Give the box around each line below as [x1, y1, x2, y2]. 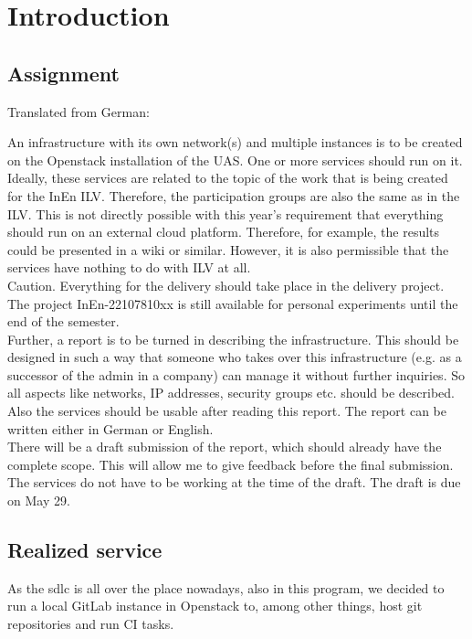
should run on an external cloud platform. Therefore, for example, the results [7, 222, 440, 241]
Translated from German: [7, 101, 150, 121]
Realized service [7, 536, 163, 564]
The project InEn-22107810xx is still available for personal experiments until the [7, 293, 458, 313]
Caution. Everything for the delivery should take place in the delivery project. [7, 275, 445, 294]
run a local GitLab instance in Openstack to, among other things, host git [7, 596, 423, 615]
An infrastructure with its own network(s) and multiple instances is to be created [7, 133, 463, 152]
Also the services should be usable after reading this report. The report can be [7, 401, 447, 421]
